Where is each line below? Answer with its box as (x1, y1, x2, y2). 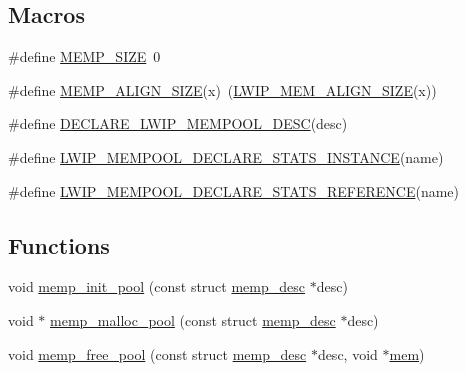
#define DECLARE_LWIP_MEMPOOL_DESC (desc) (8, 113, 348, 134)
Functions (8, 229, 110, 260)
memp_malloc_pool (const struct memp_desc (50, 309, 336, 330)
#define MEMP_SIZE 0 (8, 46, 161, 67)
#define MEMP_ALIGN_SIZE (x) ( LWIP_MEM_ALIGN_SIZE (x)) (8, 79, 437, 100)
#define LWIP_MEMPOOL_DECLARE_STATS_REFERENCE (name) (8, 180, 460, 201)
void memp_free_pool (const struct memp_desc (8, 343, 307, 364)
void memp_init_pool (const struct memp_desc (8, 276, 306, 297)
